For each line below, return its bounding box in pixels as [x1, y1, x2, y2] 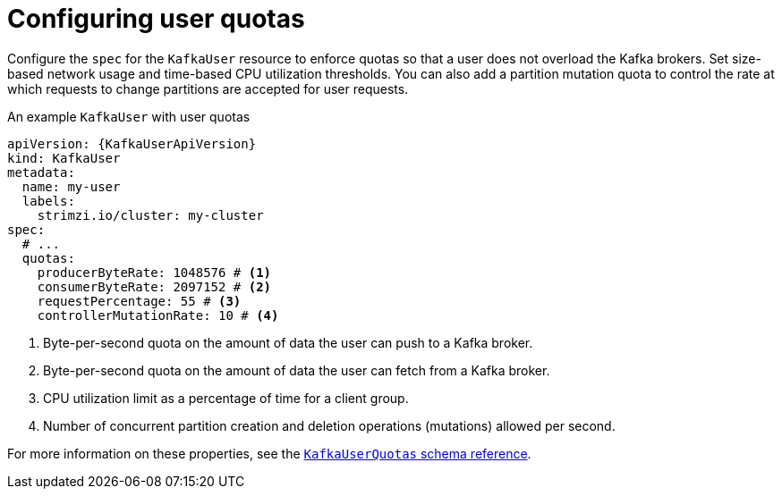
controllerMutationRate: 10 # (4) [37, 307, 279, 323]
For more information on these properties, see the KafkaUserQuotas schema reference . [7, 445, 531, 461]
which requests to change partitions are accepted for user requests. [7, 80, 409, 97]
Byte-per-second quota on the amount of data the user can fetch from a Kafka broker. [43, 362, 550, 378]
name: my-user [21, 179, 121, 194]
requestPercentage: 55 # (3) [37, 293, 242, 308]
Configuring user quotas [7, 4, 305, 34]
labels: [21, 193, 75, 208]
